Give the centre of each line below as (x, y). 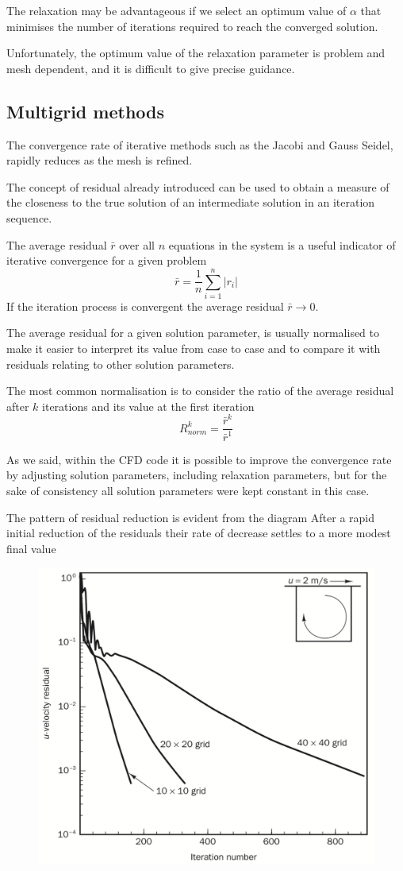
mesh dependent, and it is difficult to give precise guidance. (151, 68)
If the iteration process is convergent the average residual (145, 306)
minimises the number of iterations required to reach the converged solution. (192, 26)
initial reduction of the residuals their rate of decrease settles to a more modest (199, 533)
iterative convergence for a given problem (107, 260)
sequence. (29, 217)
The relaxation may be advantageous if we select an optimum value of (177, 10)
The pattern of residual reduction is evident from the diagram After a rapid (191, 517)
